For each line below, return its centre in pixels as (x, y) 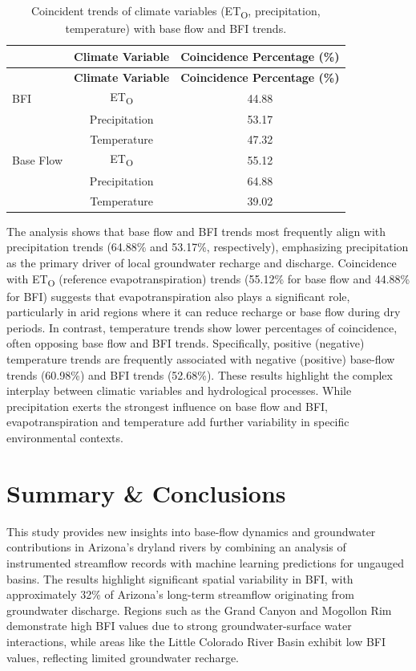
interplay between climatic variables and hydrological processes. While (179, 390)
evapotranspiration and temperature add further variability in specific (178, 422)
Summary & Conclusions (146, 492)
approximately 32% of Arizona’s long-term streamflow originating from (181, 594)
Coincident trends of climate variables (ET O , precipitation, (176, 12)
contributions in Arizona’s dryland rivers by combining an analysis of (176, 547)
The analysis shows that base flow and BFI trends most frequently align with (196, 231)
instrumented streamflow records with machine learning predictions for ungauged (206, 562)
